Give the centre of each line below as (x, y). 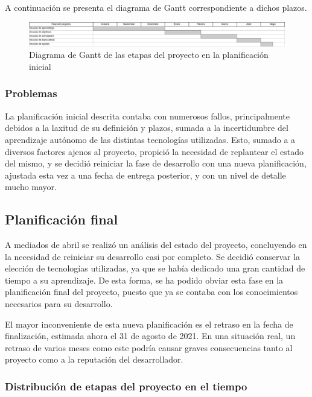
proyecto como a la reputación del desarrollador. (94, 359)
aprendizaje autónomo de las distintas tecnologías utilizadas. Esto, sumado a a (150, 139)
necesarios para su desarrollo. (59, 304)
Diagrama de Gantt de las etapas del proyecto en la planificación (149, 55)
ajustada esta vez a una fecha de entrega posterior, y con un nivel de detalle (145, 175)
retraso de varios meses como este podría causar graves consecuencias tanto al (149, 347)
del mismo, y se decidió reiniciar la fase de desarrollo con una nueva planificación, (156, 163)
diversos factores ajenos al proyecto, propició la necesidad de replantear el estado (154, 151)
